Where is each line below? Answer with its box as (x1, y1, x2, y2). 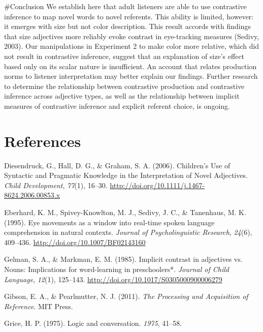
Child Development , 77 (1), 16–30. (4, 179, 108, 190)
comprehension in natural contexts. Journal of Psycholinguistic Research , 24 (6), (4, 227, 252, 237)
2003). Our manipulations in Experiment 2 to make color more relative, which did (4, 41, 259, 51)
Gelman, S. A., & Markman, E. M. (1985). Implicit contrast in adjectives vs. (4, 254, 243, 264)
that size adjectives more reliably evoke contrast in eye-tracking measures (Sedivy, (4, 31, 259, 41)
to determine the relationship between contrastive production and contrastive (4, 80, 245, 91)
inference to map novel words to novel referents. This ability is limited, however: (4, 11, 254, 21)
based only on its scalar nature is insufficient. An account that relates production (4, 61, 257, 71)
